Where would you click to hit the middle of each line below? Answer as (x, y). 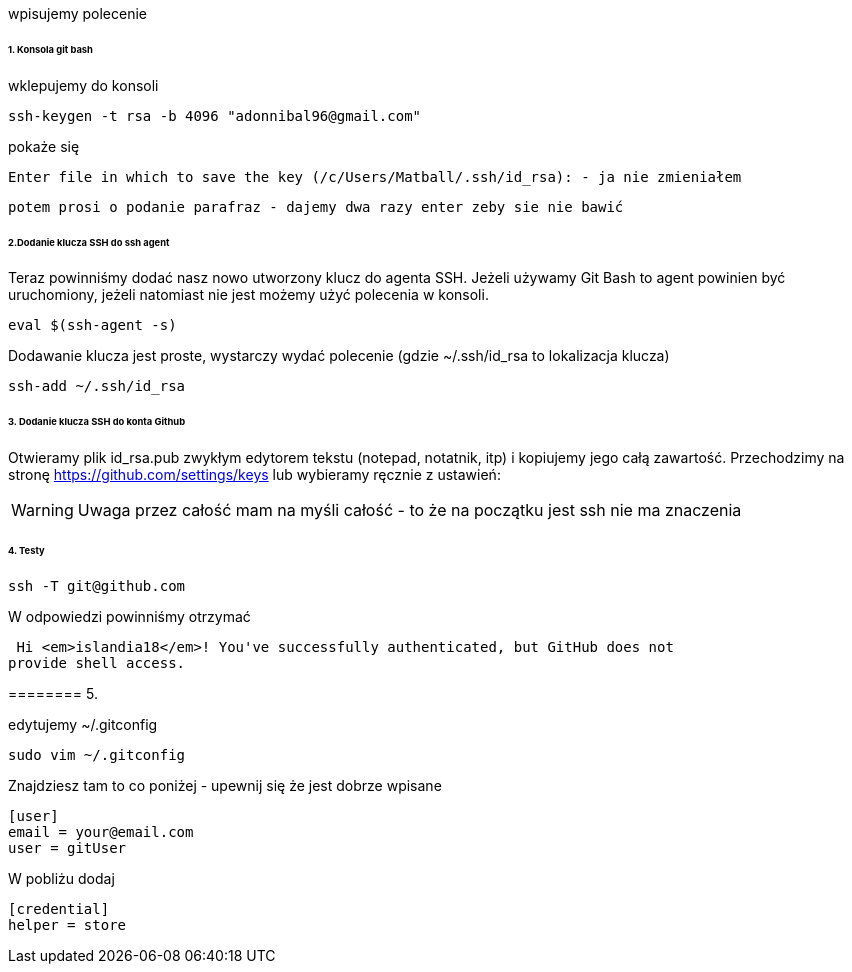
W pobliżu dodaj (61, 878)
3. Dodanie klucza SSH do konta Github (97, 422)
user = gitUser (67, 847)
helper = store (67, 924)
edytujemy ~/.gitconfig (83, 724)
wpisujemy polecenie (78, 13)
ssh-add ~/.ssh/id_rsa (97, 386)
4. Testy (26, 550)
